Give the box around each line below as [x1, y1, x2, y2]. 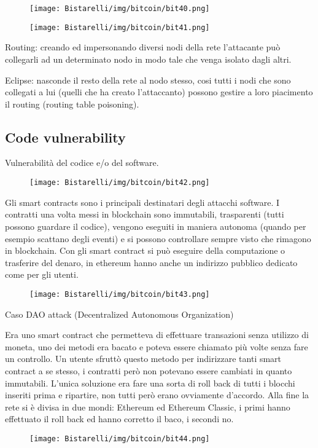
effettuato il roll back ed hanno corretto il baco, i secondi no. [5, 412, 234, 425]
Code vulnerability [5, 127, 126, 146]
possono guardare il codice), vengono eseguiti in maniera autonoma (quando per [5, 219, 306, 232]
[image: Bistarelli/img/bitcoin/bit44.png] [29, 434, 210, 443]
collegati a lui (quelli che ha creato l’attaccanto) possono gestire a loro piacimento [5, 85, 313, 98]
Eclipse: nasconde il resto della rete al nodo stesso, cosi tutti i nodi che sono [5, 73, 291, 86]
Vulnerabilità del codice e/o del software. [5, 156, 159, 169]
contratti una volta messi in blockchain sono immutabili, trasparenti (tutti [5, 208, 284, 221]
